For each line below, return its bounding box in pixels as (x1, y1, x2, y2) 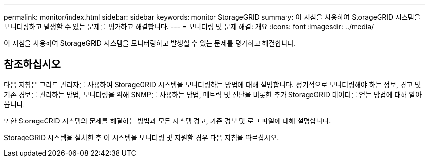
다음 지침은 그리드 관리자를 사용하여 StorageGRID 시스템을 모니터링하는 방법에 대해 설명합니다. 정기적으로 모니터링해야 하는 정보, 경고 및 (4, 80, 421, 89)
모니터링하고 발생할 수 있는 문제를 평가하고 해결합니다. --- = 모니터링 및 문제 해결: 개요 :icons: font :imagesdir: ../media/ (4, 22, 374, 31)
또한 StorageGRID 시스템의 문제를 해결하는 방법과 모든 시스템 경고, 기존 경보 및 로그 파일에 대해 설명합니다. (4, 116, 331, 125)
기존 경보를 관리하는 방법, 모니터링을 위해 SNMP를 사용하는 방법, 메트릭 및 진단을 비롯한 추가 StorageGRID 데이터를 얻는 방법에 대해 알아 (4, 90, 422, 99)
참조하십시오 (4, 58, 61, 71)
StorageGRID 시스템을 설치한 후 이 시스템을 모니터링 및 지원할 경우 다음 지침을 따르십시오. (4, 133, 279, 141)
